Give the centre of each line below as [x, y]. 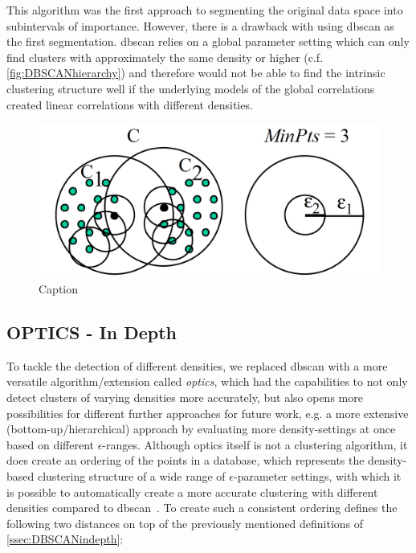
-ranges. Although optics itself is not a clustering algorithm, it [255, 444]
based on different [51, 444]
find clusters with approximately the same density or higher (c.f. [165, 57]
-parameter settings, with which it [317, 476]
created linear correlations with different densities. [130, 104]
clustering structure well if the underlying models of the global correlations [191, 88]
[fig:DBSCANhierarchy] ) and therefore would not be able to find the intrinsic [196, 73]
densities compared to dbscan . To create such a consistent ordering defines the [202, 508]
